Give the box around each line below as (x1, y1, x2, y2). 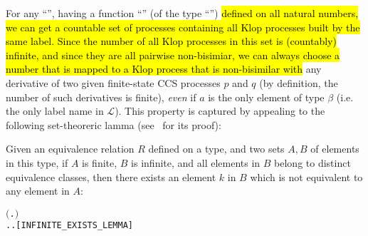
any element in (6, 183, 70, 198)
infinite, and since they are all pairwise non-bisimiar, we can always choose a (6, 47, 340, 62)
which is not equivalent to (250, 169, 363, 184)
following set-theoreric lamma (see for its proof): (6, 117, 221, 132)
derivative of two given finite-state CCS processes (6, 75, 221, 90)
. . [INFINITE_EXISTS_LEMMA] (6, 220, 133, 231)
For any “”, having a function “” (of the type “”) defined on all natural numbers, (6, 6, 359, 20)
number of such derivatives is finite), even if (6, 89, 196, 104)
